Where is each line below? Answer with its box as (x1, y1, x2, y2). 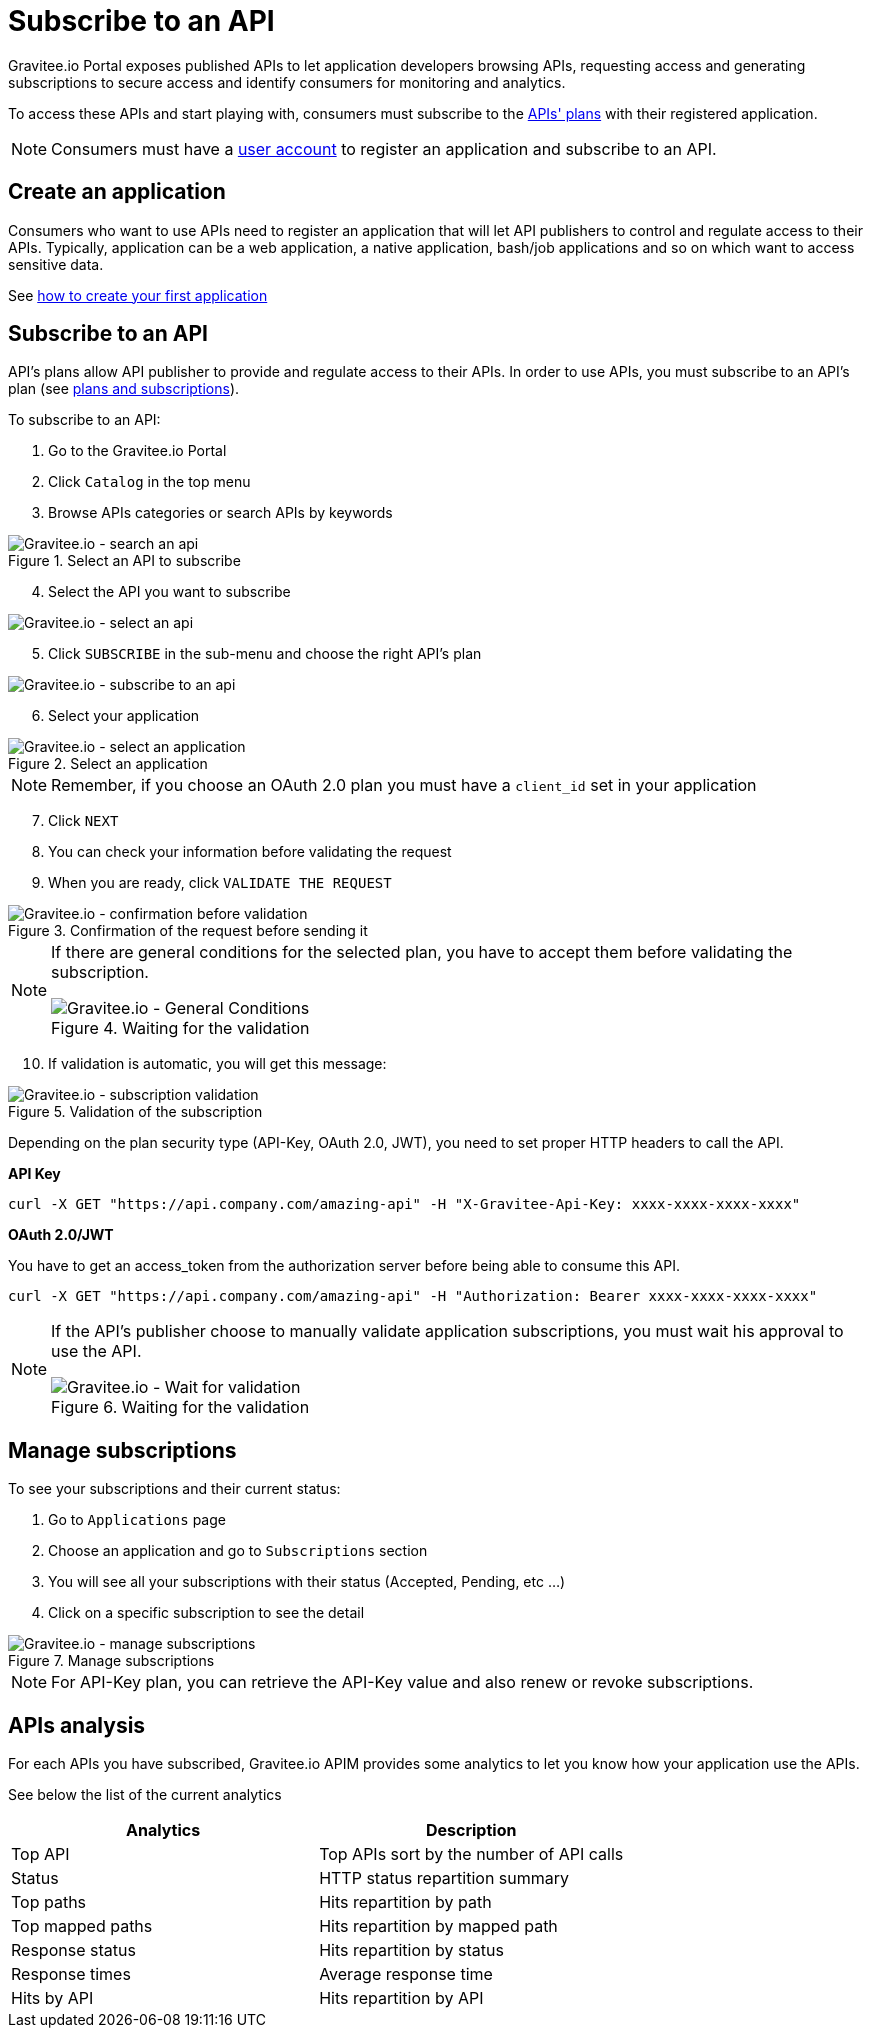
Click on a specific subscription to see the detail (48, 1604, 365, 1622)
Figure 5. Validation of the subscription (8, 1103, 263, 1121)
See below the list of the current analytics (8, 1786, 282, 1804)
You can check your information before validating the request (48, 843, 452, 861)
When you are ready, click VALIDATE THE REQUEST (48, 874, 392, 892)
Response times (11, 1964, 131, 1985)
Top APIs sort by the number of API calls (319, 1844, 624, 1865)
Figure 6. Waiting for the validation (51, 1397, 310, 1418)
